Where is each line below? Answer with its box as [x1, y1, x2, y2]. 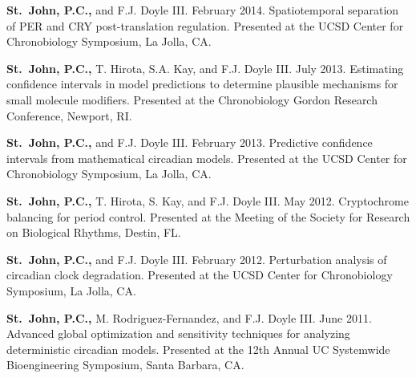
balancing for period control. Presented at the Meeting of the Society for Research [6, 208, 410, 225]
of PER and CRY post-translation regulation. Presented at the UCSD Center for [6, 17, 404, 34]
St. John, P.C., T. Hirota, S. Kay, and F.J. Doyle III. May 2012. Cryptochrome [6, 192, 409, 209]
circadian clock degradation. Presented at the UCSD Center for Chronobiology [6, 266, 393, 283]
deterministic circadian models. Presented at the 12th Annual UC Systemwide [6, 340, 390, 357]
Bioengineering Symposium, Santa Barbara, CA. [6, 356, 244, 373]
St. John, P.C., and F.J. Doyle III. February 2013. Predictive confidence [6, 134, 373, 151]
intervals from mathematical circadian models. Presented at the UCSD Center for [6, 149, 407, 166]
